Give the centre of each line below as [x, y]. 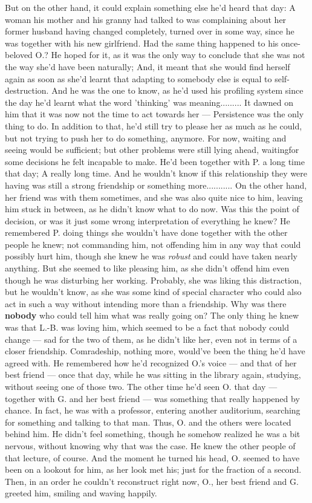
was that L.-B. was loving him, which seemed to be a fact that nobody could [147, 327]
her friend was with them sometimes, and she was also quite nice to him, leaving [154, 197]
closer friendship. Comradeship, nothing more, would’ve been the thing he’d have [155, 351]
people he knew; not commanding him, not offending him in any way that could [153, 244]
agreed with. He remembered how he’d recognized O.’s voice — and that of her [151, 362]
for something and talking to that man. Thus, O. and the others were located [148, 422]
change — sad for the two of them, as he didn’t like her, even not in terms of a [151, 339]
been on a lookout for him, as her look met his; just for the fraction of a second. [153, 469]
